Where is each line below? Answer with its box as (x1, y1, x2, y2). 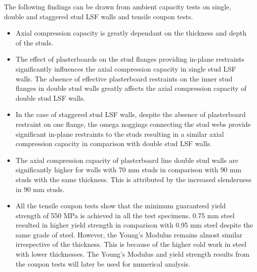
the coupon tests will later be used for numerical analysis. (15, 258, 191, 269)
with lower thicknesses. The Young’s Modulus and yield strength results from (15, 249, 250, 259)
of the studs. (15, 37, 53, 47)
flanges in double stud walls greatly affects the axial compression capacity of (15, 83, 247, 93)
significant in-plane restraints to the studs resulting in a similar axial (15, 128, 224, 139)
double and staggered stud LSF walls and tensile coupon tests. (4, 11, 193, 21)
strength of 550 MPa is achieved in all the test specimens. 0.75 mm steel (15, 210, 235, 220)
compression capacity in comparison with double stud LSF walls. (15, 138, 212, 149)
